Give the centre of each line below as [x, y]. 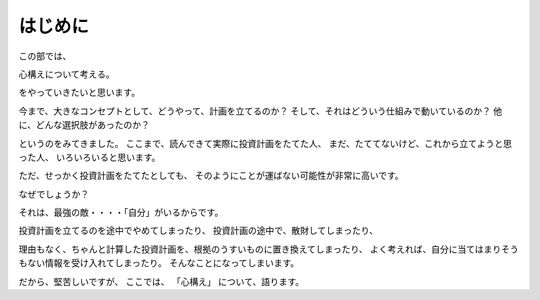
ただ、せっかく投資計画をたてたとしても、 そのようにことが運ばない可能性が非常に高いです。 [211, 176]
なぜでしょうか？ [54, 194]
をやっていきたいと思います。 [79, 92]
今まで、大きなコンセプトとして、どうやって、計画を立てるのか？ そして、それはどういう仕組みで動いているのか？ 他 [260, 111]
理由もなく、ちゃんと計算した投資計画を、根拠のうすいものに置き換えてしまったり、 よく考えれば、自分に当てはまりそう [268, 249]
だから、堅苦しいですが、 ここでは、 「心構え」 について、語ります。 [161, 281]
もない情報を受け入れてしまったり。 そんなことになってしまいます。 [159, 263]
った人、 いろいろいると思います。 [89, 157]
